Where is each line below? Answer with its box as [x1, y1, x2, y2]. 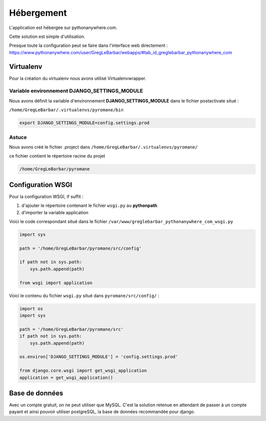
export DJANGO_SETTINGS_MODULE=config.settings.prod [19, 120, 150, 126]
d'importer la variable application [21, 209, 89, 215]
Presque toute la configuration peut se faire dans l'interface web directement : [9, 42, 168, 49]
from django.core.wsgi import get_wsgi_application [19, 368, 147, 374]
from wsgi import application [19, 280, 93, 286]
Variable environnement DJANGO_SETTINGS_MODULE [9, 88, 143, 95]
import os [19, 306, 43, 311]
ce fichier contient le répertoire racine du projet [9, 153, 105, 159]
